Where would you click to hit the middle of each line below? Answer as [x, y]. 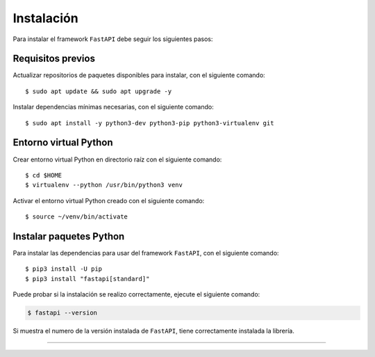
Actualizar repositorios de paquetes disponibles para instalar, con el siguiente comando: [139, 75]
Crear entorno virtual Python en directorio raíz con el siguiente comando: [117, 159]
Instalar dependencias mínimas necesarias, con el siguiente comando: [114, 107]
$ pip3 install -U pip [64, 269]
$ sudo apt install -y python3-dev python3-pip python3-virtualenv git [150, 123]
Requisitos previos [54, 59]
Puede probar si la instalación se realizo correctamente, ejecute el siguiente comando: [136, 294]
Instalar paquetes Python [69, 236]
